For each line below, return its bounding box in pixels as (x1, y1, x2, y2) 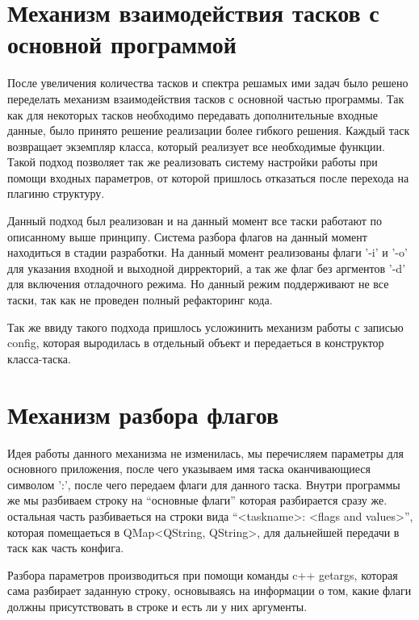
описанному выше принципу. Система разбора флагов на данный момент (7, 228, 367, 245)
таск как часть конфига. (7, 539, 124, 556)
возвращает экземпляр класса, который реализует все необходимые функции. (7, 137, 385, 154)
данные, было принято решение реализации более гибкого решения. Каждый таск (7, 122, 410, 139)
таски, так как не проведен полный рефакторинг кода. (7, 291, 273, 308)
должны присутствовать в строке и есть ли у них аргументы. (7, 597, 308, 614)
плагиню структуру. (7, 185, 105, 202)
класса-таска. (7, 350, 71, 367)
